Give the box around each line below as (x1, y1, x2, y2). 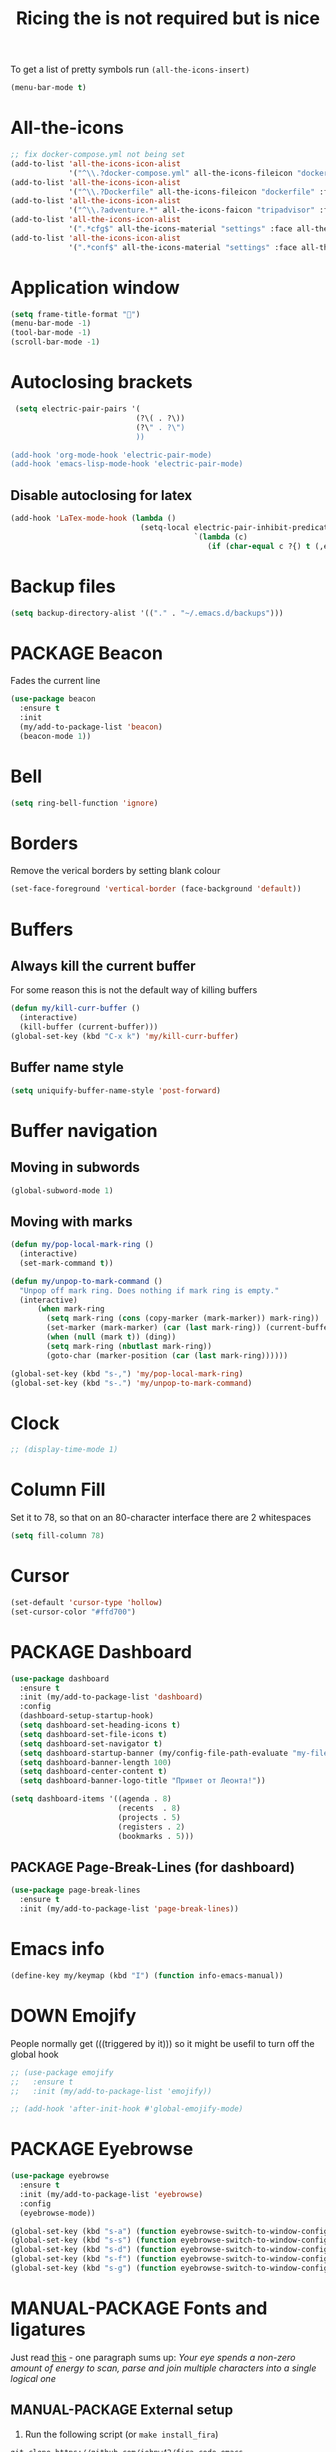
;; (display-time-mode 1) (10, 1445, 118, 1455)
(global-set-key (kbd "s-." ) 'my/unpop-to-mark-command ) (10, 1378, 253, 1388)
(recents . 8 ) (117, 1803, 182, 1814)
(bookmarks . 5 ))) (117, 1831, 195, 1841)
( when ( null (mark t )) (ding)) (46, 1332, 177, 1342)
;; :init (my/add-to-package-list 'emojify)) (10, 2086, 213, 2096)
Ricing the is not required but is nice (15, 7, 321, 30)
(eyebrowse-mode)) (19, 2208, 97, 2218)
